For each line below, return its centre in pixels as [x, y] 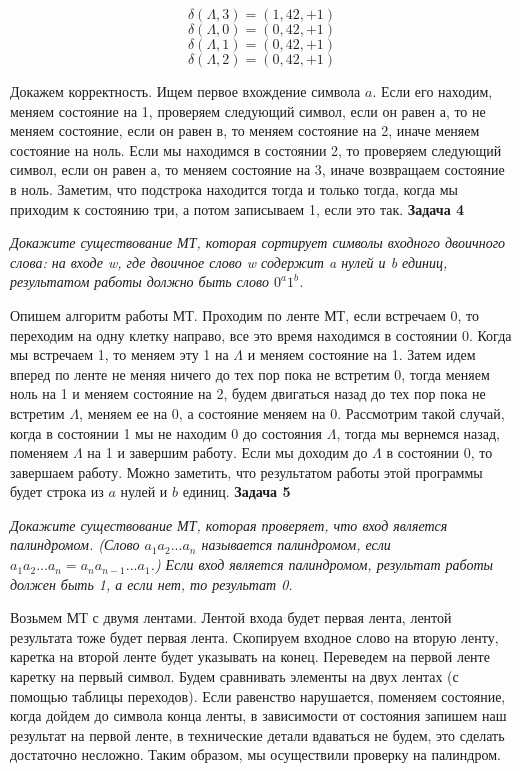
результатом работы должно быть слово [140, 281]
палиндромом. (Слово [75, 544]
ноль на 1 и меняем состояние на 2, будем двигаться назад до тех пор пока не [248, 393]
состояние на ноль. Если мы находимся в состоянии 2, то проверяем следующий [256, 149]
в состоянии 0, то [439, 452]
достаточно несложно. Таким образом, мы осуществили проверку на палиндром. [255, 754]
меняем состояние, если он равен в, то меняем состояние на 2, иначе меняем [245, 130]
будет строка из [57, 491]
